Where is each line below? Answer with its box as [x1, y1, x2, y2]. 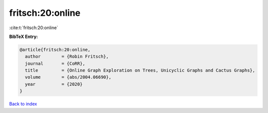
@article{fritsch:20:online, [19, 47, 91, 52]
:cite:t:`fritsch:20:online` [9, 25, 59, 31]
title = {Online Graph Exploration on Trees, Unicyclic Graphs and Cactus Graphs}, [25, 68, 256, 74]
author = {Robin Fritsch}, [25, 54, 109, 59]
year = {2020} [25, 81, 83, 87]
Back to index [9, 101, 37, 107]
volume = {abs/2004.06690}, [25, 75, 112, 80]
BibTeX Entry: [9, 34, 38, 39]
